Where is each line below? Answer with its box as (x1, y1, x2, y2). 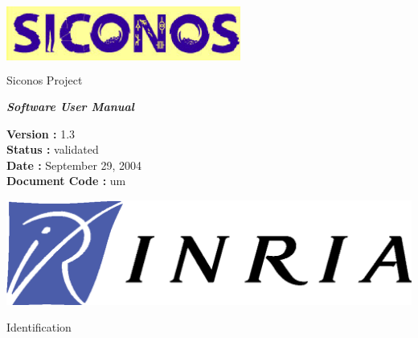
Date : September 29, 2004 (6, 156, 142, 173)
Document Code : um (6, 172, 126, 189)
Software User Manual (6, 98, 134, 115)
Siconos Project (6, 71, 83, 88)
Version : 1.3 (6, 125, 76, 142)
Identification (6, 319, 72, 336)
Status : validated (6, 141, 99, 158)
